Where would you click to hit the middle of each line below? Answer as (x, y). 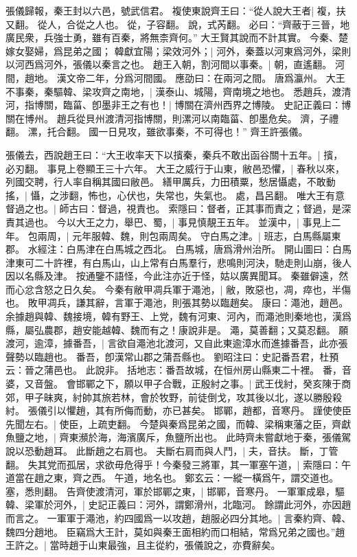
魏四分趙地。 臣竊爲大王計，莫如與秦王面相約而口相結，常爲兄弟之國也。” (171, 531)
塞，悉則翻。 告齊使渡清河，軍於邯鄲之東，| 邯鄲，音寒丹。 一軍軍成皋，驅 (175, 491)
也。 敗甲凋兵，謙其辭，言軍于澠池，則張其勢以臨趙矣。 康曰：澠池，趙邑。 (177, 303)
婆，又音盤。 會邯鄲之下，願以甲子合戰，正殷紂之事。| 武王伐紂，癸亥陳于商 (178, 384)
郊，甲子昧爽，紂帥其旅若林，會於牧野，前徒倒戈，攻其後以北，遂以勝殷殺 (174, 397)
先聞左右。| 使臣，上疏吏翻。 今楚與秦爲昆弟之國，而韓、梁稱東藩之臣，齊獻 (178, 423)
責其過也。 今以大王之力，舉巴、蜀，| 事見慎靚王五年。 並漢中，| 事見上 (169, 221)
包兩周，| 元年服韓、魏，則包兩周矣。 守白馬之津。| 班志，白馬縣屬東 (184, 235)
